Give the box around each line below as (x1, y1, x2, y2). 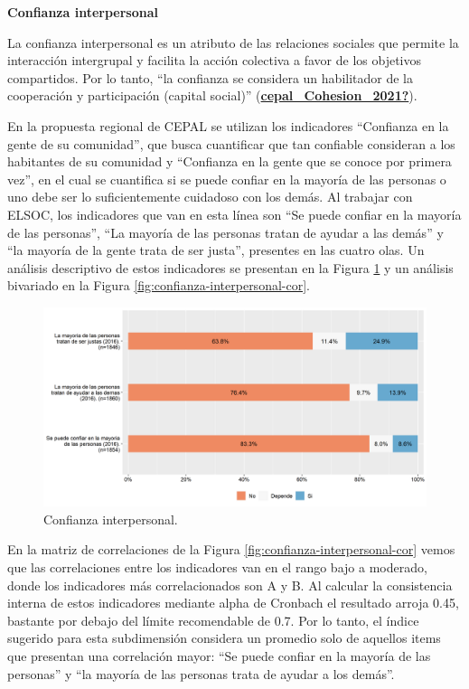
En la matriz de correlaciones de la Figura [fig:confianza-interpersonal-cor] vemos (7, 540, 455, 559)
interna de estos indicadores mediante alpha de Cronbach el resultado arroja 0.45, (7, 593, 459, 612)
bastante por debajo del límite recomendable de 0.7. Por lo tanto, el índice (7, 610, 419, 629)
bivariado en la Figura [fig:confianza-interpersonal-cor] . (7, 276, 310, 295)
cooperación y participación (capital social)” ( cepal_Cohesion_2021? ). (7, 86, 417, 105)
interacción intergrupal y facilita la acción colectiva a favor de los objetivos (7, 51, 422, 70)
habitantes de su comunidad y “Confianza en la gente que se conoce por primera (7, 152, 452, 171)
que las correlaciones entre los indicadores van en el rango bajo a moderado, (7, 557, 427, 576)
